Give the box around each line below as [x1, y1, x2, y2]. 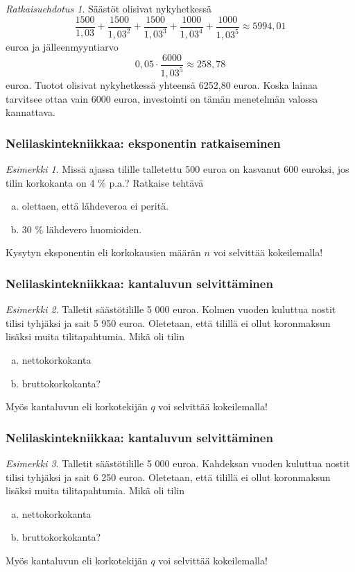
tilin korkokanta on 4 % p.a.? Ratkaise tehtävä [6, 175, 204, 190]
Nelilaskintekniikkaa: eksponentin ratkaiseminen [6, 134, 281, 151]
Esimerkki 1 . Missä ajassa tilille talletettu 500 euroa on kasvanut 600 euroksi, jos [6, 162, 349, 176]
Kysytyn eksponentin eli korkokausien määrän [6, 245, 201, 260]
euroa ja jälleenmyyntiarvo [6, 40, 119, 53]
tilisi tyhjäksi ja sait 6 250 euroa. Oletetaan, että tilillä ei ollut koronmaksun [6, 469, 331, 484]
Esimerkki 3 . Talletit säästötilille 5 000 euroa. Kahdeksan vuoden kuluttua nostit [6, 455, 350, 470]
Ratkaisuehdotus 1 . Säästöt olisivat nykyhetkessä [6, 1, 211, 15]
